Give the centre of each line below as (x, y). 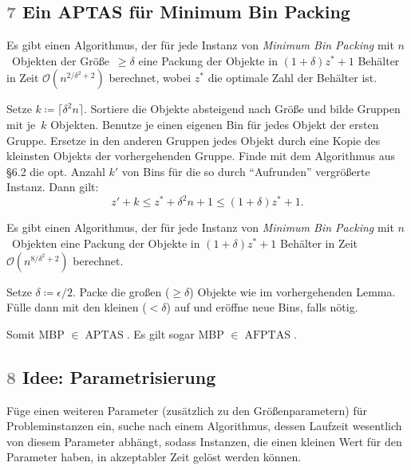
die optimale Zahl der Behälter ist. (292, 78)
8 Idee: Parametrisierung (111, 376)
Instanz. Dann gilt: (53, 187)
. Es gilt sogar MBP (175, 333)
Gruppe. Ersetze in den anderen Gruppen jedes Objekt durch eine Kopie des (194, 140)
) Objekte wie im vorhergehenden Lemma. (292, 291)
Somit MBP (36, 333)
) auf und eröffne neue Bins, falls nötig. (262, 307)
